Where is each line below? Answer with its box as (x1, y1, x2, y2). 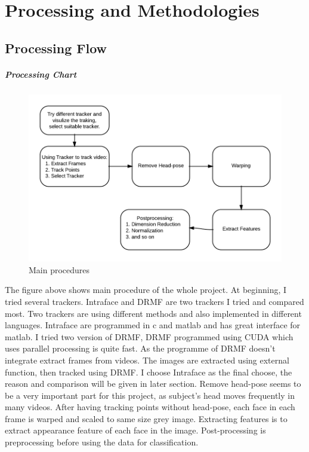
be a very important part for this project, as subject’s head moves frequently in (5, 389, 295, 401)
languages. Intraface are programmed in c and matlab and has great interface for (5, 319, 301, 331)
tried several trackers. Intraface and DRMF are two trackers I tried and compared (5, 295, 304, 307)
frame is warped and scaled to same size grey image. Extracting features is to (5, 412, 288, 424)
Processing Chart (5, 68, 77, 80)
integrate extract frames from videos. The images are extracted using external (5, 353, 289, 366)
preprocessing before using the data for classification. (5, 436, 199, 448)
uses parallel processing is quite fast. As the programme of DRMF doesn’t (5, 342, 276, 355)
